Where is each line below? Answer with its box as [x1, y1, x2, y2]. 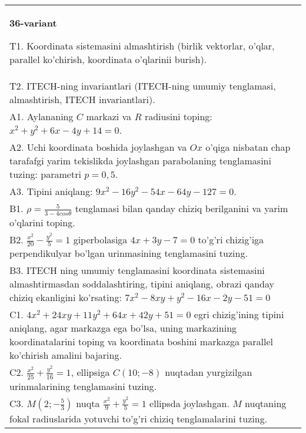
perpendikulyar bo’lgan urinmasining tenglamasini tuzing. [9, 246, 248, 260]
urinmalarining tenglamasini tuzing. [9, 379, 157, 393]
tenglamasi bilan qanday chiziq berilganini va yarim [75, 201, 288, 215]
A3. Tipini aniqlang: [9, 184, 93, 198]
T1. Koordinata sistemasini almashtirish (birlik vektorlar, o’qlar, [9, 39, 275, 52]
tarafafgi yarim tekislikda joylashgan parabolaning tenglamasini [9, 154, 271, 167]
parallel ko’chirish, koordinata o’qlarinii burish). [9, 52, 207, 66]
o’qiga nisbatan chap [205, 140, 291, 154]
